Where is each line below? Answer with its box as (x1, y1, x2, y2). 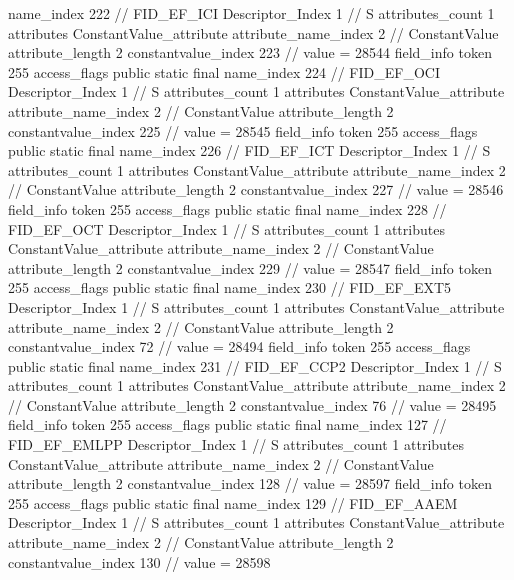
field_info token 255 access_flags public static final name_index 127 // (8, 414, 447, 435)
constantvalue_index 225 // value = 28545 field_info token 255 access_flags (8, 120, 478, 141)
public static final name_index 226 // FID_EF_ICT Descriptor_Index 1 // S (8, 140, 491, 161)
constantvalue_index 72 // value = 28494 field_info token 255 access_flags (8, 336, 471, 357)
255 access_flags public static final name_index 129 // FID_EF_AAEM (8, 492, 458, 513)
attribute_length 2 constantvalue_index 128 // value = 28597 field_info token (8, 473, 492, 494)
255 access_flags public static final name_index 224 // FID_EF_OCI (8, 61, 440, 82)
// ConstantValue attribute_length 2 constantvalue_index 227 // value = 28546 (8, 179, 504, 200)
